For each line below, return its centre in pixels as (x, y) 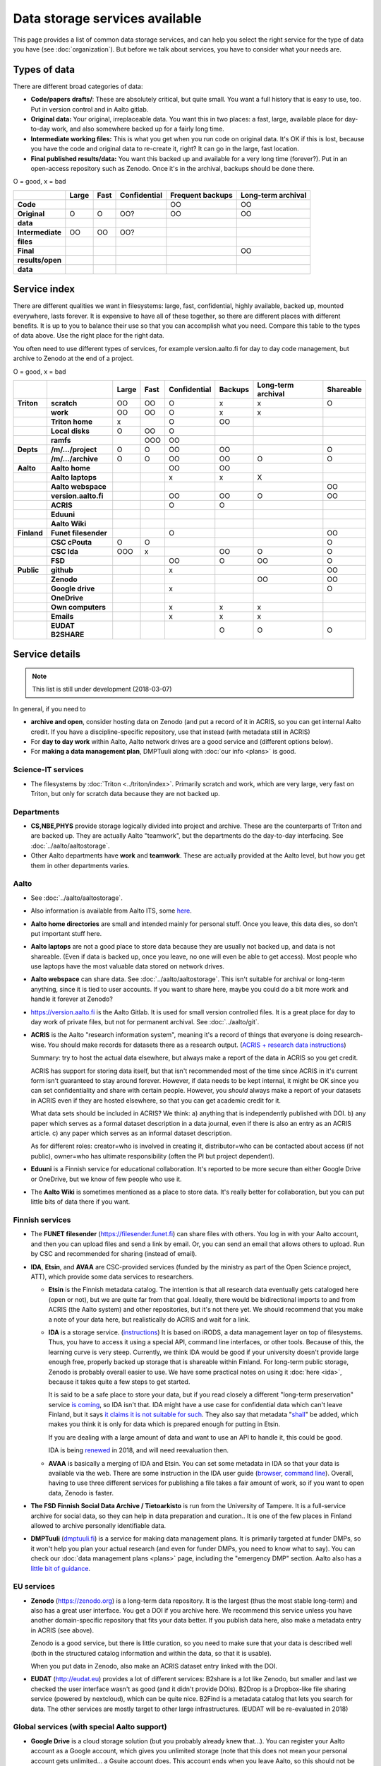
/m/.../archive (74, 459)
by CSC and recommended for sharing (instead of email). (114, 1254)
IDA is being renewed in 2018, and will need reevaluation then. (139, 1450)
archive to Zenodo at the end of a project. (73, 358)
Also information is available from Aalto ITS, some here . (111, 911)
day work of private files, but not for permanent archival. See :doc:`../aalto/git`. (145, 1022)
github (62, 570)
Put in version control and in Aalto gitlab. (90, 109)
